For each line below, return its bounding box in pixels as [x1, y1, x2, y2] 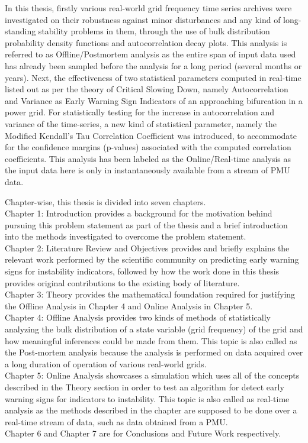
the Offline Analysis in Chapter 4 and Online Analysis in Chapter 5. [5, 299, 253, 312]
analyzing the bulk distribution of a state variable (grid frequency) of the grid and [5, 323, 303, 335]
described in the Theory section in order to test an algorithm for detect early [5, 381, 284, 393]
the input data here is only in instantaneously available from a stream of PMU [5, 164, 290, 176]
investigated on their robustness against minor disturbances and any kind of [5, 13, 281, 25]
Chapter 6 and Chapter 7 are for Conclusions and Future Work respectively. [5, 427, 281, 439]
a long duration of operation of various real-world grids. [5, 357, 207, 370]
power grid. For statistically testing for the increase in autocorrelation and [5, 106, 275, 118]
